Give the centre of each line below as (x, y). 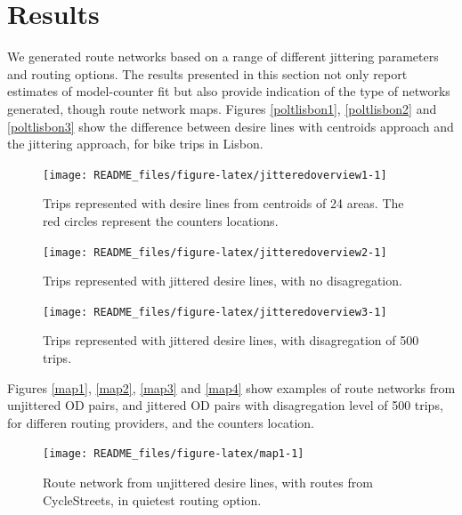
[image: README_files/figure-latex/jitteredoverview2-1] (215, 252)
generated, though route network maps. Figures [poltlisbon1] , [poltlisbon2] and (222, 108)
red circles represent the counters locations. (161, 220)
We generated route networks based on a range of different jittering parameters (223, 56)
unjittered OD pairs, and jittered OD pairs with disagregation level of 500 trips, (225, 405)
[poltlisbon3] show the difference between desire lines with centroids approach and (231, 126)
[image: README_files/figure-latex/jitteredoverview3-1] (215, 312)
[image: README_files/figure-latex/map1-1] (174, 454)
